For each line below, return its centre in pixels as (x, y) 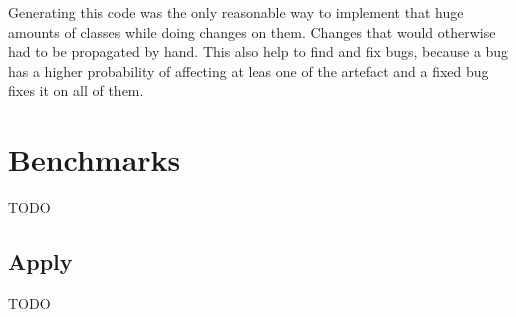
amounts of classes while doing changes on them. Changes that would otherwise (252, 31)
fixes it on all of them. (76, 90)
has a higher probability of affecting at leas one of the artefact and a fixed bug (248, 70)
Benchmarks (94, 159)
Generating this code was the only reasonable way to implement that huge (236, 12)
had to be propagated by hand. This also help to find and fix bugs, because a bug (258, 51)
